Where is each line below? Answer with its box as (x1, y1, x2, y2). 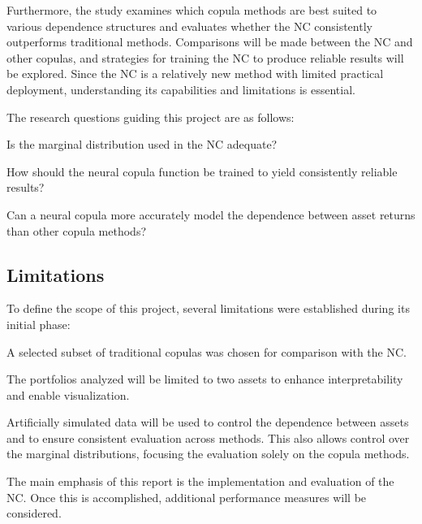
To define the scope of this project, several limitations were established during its (6, 300, 410, 317)
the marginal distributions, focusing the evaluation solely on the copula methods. (6, 445, 410, 462)
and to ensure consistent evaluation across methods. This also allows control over (6, 429, 410, 446)
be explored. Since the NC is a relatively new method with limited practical (6, 65, 384, 82)
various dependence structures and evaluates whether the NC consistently (6, 17, 372, 34)
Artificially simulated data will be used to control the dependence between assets (6, 414, 409, 431)
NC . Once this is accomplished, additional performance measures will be (6, 488, 367, 505)
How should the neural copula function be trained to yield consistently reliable (6, 162, 398, 180)
